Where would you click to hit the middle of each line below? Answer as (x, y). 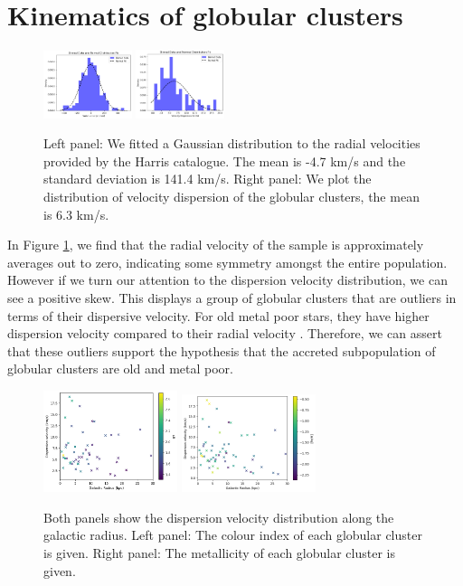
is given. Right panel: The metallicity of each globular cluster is (219, 552)
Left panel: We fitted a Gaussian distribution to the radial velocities (232, 143)
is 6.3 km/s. (76, 214)
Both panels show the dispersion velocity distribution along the (219, 517)
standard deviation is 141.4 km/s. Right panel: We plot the (208, 179)
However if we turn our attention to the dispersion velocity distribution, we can (227, 280)
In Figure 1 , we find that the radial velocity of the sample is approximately (216, 245)
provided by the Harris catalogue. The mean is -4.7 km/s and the (225, 161)
